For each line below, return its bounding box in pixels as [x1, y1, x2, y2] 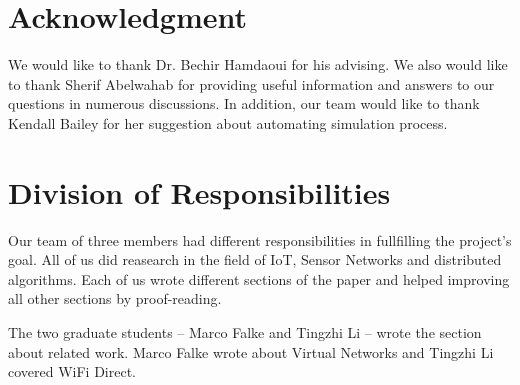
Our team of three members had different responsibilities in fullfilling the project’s [8, 229, 512, 250]
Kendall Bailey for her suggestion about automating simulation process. [8, 112, 448, 133]
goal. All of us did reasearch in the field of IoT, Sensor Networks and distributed [8, 249, 502, 270]
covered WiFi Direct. [8, 361, 137, 382]
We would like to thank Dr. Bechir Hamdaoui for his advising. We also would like [8, 54, 508, 75]
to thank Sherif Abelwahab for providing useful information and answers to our [8, 73, 495, 94]
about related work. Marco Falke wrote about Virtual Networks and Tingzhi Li [8, 341, 494, 362]
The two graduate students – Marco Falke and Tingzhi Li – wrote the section [8, 322, 482, 342]
